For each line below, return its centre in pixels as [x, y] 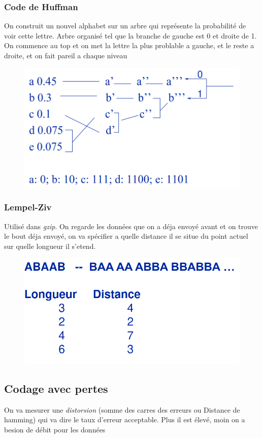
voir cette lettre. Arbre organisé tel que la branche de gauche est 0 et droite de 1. [130, 35]
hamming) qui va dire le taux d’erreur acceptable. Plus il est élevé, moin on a [125, 419]
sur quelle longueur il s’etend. [50, 246]
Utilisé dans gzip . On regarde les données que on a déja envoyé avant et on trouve [131, 226]
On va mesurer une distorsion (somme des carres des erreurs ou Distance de [122, 409]
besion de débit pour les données [55, 429]
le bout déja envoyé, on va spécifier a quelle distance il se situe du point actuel [126, 236]
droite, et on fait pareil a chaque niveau [66, 55]
